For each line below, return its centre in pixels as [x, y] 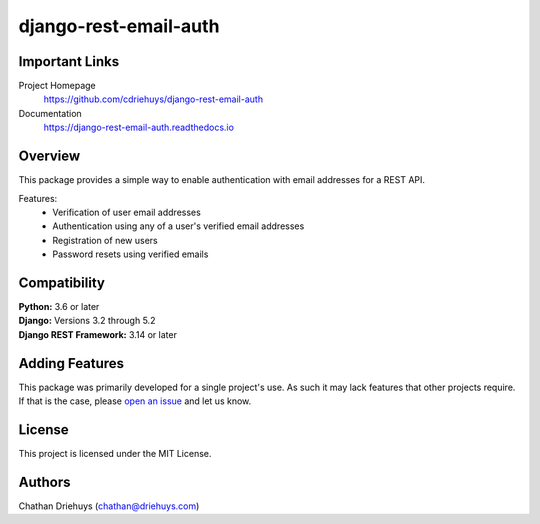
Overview [49, 156]
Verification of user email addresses [127, 212]
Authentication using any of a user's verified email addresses [178, 226]
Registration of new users [105, 240]
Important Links [69, 61]
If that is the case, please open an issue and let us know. [135, 401]
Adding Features [71, 363]
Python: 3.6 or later [59, 306]
